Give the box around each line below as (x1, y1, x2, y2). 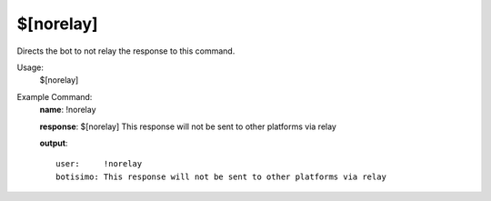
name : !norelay (39, 105, 96, 116)
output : (39, 137, 68, 148)
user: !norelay (55, 159, 143, 169)
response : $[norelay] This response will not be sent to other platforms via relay (39, 121, 336, 132)
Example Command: (16, 91, 93, 102)
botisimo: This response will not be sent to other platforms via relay (55, 171, 386, 182)
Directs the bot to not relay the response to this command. (16, 45, 235, 56)
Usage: (16, 62, 45, 73)
